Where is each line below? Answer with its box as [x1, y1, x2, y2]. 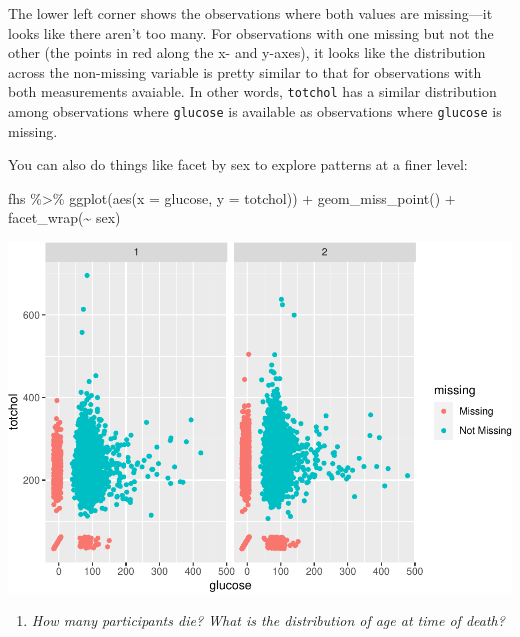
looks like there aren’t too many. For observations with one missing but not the [8, 22, 494, 43]
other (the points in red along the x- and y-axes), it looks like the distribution [8, 42, 486, 63]
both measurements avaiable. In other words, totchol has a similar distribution [8, 81, 497, 102]
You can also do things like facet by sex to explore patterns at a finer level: [8, 154, 468, 175]
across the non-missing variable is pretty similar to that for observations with [8, 61, 482, 82]
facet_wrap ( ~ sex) [8, 207, 121, 228]
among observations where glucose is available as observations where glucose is [8, 101, 502, 122]
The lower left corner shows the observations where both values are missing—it [8, 3, 493, 23]
